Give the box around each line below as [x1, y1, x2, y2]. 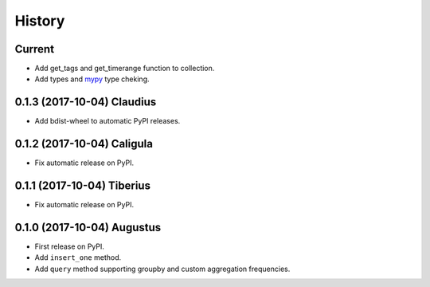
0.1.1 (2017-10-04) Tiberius [14, 179, 151, 193]
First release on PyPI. [34, 242, 105, 251]
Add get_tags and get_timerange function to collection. [34, 64, 215, 73]
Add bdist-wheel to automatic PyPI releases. [34, 116, 181, 126]
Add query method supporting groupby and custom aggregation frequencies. [34, 264, 291, 273]
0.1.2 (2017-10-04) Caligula [14, 137, 153, 151]
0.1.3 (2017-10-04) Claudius [14, 96, 157, 109]
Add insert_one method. [34, 253, 122, 262]
